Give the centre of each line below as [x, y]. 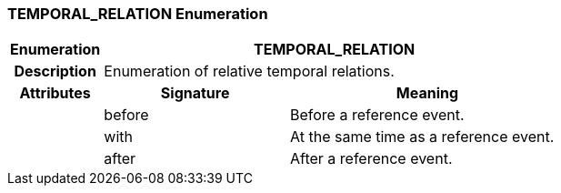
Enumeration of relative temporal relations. [249, 71]
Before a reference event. [377, 115]
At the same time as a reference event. [422, 137]
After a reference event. [371, 159]
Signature [195, 93]
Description [55, 71]
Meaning [427, 93]
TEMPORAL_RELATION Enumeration [138, 14]
